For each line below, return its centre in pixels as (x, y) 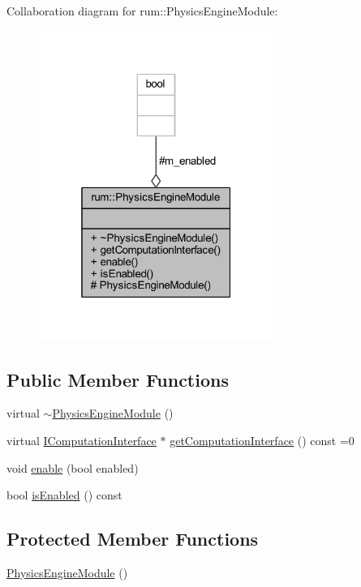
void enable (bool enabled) (73, 467)
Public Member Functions (118, 379)
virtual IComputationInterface (82, 440)
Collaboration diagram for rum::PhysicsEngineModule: (142, 11)
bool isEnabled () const (64, 495)
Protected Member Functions (133, 539)
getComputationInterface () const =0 (262, 440)
